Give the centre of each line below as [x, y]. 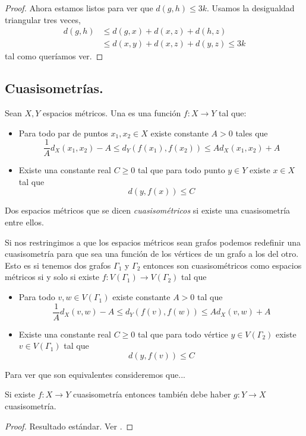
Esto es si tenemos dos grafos [58, 265]
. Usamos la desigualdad [251, 8]
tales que [252, 133]
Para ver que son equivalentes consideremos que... [95, 374]
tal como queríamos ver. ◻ [54, 56]
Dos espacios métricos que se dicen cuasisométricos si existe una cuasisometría [148, 210]
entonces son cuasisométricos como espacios [223, 265]
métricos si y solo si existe [52, 277]
